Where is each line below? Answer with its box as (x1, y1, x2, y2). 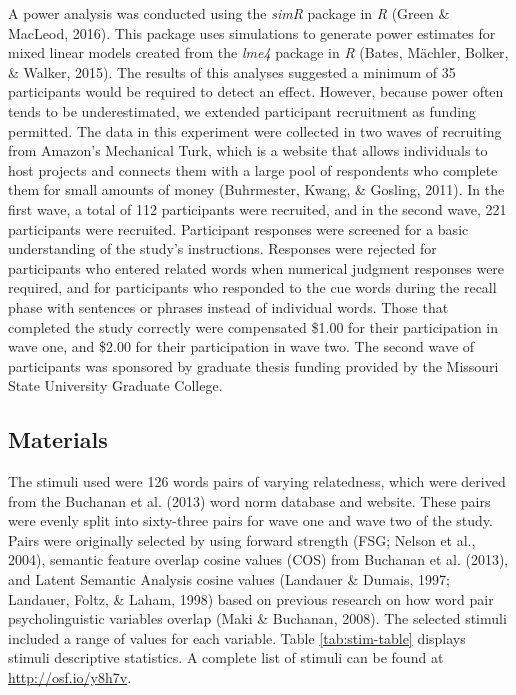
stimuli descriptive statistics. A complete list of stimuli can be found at (8, 647, 444, 668)
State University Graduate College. (8, 375, 223, 396)
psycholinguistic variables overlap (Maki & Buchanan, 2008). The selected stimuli (8, 608, 507, 629)
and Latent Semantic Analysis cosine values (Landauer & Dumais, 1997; (8, 569, 450, 590)
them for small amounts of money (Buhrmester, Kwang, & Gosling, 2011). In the (8, 179, 505, 200)
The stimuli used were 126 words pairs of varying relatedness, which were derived (8, 471, 506, 492)
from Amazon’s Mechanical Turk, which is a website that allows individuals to (8, 140, 488, 161)
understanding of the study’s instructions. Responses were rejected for (8, 238, 437, 259)
